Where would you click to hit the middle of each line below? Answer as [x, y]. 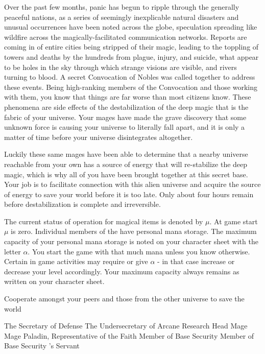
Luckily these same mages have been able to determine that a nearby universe [126, 154]
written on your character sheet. [54, 281]
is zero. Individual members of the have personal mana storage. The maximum [134, 231]
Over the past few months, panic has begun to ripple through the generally [122, 7]
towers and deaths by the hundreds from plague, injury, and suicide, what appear [131, 56]
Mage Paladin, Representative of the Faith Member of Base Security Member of [129, 335]
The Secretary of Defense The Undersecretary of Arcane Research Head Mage [126, 326]
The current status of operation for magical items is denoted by [104, 221]
